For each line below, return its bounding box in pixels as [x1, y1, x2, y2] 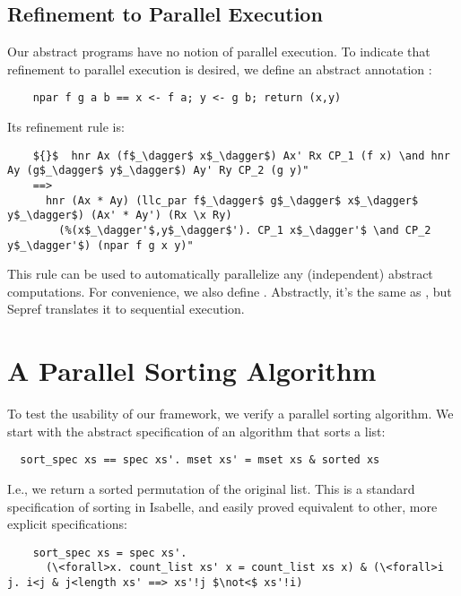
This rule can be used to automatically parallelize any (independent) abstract [7, 264, 433, 283]
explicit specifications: [7, 514, 127, 533]
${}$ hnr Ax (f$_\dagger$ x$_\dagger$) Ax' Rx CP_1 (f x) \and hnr [32, 149, 450, 162]
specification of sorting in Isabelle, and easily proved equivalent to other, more [7, 497, 438, 515]
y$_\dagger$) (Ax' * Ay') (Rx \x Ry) [7, 209, 232, 222]
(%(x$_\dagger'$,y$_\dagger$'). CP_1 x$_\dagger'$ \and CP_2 [58, 223, 431, 237]
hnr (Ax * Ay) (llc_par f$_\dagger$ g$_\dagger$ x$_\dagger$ [45, 194, 419, 207]
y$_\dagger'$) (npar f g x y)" [7, 238, 194, 252]
